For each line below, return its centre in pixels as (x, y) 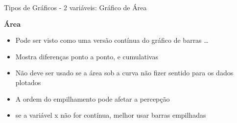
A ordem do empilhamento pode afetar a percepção (93, 98)
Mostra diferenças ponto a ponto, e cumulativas (87, 56)
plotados (28, 82)
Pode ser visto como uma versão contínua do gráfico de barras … (112, 40)
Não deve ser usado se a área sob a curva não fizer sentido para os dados (124, 73)
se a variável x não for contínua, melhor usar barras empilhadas (111, 115)
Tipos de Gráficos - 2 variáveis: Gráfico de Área (75, 7)
